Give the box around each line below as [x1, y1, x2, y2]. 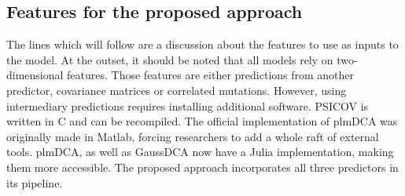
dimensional [6, 67, 64, 83]
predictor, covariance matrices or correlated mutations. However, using [6, 82, 347, 98]
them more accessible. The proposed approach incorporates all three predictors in [6, 158, 399, 175]
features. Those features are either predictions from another [67, 67, 355, 83]
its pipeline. [6, 174, 63, 191]
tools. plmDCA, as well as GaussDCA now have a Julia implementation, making [6, 143, 394, 160]
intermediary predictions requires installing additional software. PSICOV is [6, 97, 369, 114]
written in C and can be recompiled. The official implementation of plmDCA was [6, 113, 398, 129]
